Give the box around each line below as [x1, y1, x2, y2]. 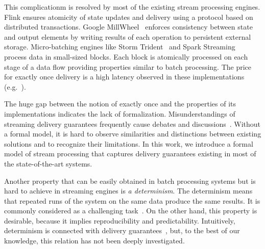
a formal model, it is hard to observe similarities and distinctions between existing [4, 128, 261, 139]
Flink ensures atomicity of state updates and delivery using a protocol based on [4, 11, 253, 22]
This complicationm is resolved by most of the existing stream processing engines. [4, 2, 260, 12]
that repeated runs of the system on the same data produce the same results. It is [4, 195, 260, 206]
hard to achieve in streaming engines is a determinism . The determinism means [4, 185, 253, 196]
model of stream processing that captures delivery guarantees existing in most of [4, 148, 256, 159]
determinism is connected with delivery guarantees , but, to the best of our [4, 225, 240, 236]
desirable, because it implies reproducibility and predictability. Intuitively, [4, 215, 235, 226]
